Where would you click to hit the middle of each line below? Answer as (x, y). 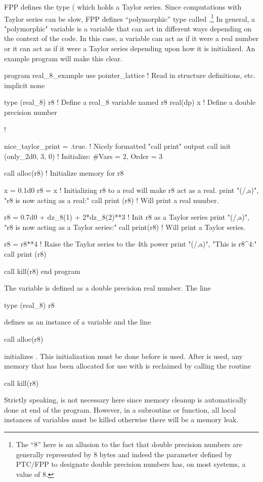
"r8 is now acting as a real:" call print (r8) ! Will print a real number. (112, 200)
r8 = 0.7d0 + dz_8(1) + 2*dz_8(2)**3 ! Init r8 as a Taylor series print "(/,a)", (127, 217)
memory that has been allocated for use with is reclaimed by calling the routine (128, 366)
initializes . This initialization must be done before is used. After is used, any (123, 356)
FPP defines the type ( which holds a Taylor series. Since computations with (123, 7)
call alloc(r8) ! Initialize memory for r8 (64, 173)
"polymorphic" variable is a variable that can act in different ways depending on (128, 28)
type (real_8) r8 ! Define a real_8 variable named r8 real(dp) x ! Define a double (130, 102)
